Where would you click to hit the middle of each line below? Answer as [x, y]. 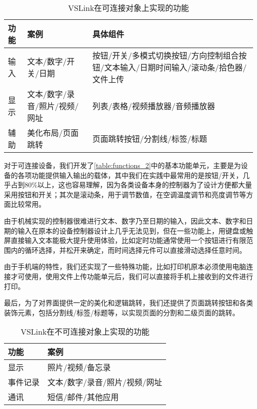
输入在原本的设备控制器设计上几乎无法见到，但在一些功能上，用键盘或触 [135, 230]
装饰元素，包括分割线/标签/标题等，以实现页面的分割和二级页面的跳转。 [122, 312]
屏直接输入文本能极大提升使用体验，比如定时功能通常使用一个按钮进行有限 [125, 240]
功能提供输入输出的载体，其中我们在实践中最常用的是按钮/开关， [137, 175]
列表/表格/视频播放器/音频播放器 [153, 106]
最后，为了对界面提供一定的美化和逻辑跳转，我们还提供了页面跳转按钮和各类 [128, 303]
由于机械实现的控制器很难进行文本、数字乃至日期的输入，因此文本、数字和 [125, 220]
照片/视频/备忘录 [79, 367]
